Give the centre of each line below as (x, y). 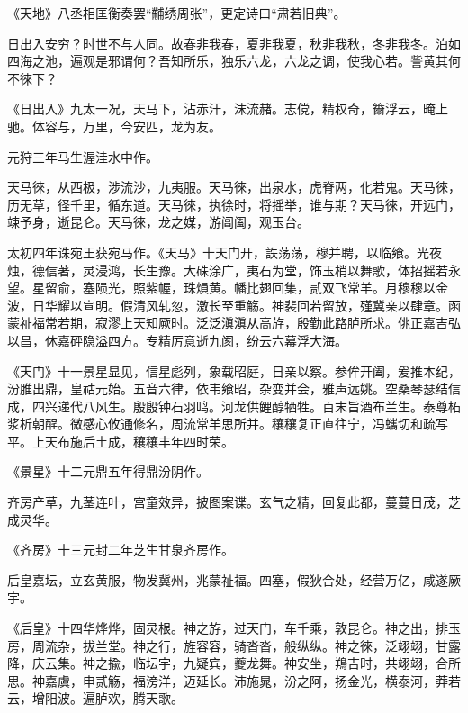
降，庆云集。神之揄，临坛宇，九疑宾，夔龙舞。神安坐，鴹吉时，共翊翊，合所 (234, 663)
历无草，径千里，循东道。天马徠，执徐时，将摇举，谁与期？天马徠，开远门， (234, 204)
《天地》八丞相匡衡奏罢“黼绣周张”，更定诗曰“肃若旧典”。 (177, 13)
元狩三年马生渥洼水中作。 (83, 156)
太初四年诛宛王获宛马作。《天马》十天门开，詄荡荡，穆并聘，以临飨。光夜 (225, 252)
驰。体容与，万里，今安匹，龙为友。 (114, 126)
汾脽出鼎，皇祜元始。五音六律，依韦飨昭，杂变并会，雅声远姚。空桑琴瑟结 (228, 388)
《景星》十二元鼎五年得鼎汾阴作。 (108, 471)
